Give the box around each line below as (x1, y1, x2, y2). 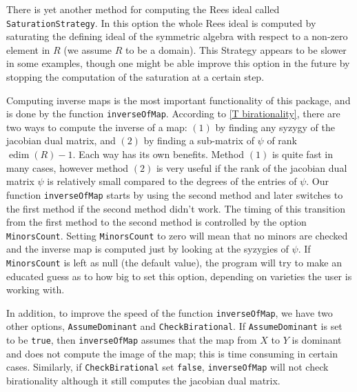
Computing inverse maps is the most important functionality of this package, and (6, 92, 351, 107)
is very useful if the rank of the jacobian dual (156, 160, 347, 175)
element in (6, 42, 50, 57)
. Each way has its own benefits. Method (72, 147, 245, 161)
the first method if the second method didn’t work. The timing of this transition (6, 201, 346, 215)
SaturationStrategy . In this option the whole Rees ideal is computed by (6, 15, 316, 30)
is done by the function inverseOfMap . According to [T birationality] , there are (6, 106, 340, 121)
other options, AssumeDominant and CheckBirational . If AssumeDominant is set (6, 319, 343, 333)
